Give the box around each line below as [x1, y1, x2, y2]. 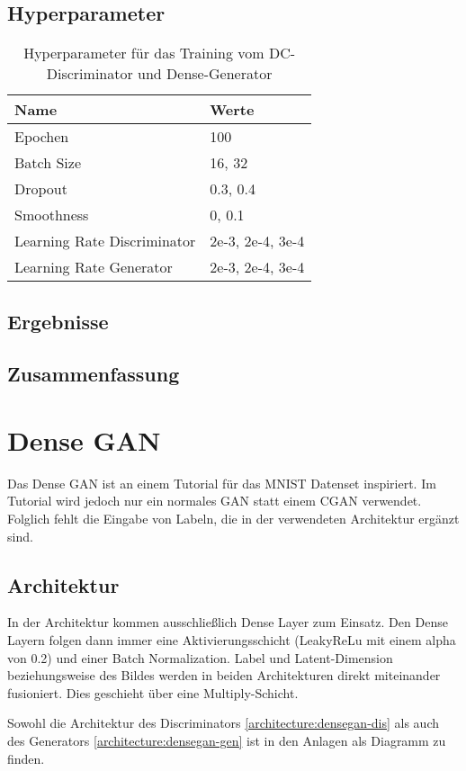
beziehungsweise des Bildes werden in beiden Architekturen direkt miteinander [7, 666, 441, 685]
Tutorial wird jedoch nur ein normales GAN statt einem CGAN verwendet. [7, 491, 422, 510]
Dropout [14, 178, 67, 200]
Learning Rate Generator [14, 256, 173, 278]
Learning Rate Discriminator [14, 230, 196, 252]
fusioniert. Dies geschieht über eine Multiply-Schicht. [7, 683, 299, 702]
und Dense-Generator [138, 63, 273, 85]
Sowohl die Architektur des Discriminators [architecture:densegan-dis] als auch [7, 713, 440, 732]
